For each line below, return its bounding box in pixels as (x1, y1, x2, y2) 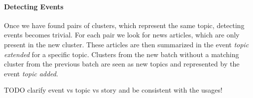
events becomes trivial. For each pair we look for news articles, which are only (4, 30, 240, 40)
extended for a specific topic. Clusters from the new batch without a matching (4, 49, 239, 59)
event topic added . (4, 68, 58, 78)
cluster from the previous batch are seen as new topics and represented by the (4, 59, 240, 69)
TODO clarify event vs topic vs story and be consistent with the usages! (4, 85, 222, 95)
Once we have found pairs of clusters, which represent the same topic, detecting (4, 20, 245, 30)
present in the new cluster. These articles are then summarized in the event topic (4, 39, 249, 49)
